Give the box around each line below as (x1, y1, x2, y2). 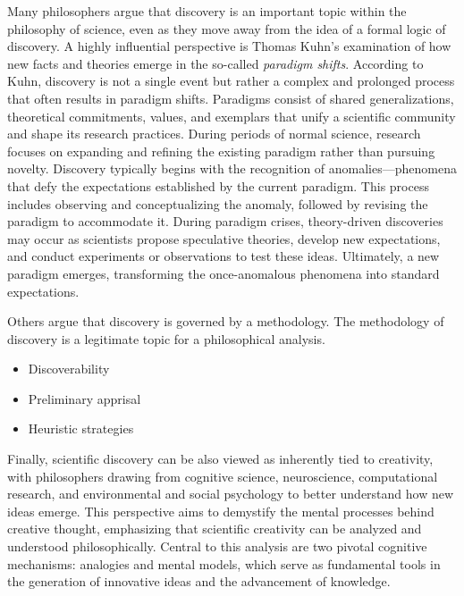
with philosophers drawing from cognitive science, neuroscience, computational (7, 466, 438, 485)
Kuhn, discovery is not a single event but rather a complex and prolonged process (7, 71, 455, 90)
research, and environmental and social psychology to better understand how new (7, 484, 454, 503)
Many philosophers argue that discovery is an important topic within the (7, 2, 407, 20)
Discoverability (28, 359, 110, 378)
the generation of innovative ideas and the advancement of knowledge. (7, 572, 391, 591)
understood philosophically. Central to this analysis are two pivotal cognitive (7, 537, 427, 556)
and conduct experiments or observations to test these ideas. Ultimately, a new (7, 247, 440, 265)
